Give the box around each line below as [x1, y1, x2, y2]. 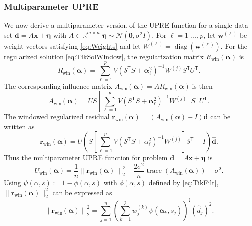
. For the [220, 40, 247, 51]
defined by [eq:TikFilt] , [148, 177, 219, 188]
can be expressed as [52, 187, 112, 197]
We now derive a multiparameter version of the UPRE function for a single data [4, 20, 248, 30]
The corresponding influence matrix [4, 80, 112, 91]
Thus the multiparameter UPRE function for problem [4, 152, 168, 163]
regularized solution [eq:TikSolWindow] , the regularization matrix [4, 51, 204, 61]
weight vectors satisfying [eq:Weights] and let [4, 40, 141, 51]
